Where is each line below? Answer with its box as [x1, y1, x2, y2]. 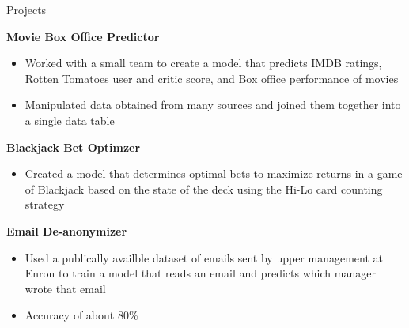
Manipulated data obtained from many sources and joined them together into [25, 96, 401, 113]
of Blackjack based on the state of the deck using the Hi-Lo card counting [25, 180, 383, 197]
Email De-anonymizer [6, 222, 127, 239]
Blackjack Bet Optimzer [6, 138, 141, 155]
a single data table [25, 111, 115, 128]
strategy [25, 196, 65, 213]
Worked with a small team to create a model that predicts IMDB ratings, [25, 55, 382, 71]
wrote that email [25, 280, 106, 296]
